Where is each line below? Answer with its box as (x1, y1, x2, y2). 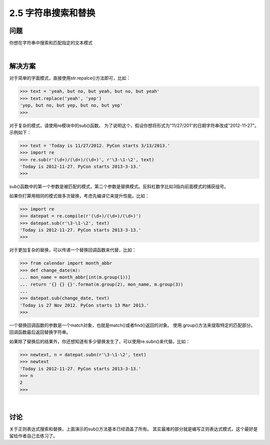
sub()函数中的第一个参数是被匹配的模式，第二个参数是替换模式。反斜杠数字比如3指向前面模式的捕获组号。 (9, 183, 229, 189)
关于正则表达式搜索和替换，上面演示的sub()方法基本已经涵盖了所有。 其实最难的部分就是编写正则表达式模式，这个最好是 (9, 425, 258, 432)
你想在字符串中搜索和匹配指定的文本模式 (9, 40, 92, 46)
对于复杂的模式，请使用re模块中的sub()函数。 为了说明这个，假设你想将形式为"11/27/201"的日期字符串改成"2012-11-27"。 (9, 122, 259, 128)
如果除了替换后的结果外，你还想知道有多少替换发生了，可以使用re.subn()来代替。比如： (9, 338, 190, 344)
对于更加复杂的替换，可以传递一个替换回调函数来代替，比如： (9, 247, 136, 253)
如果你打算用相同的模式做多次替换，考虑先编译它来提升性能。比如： (9, 192, 149, 198)
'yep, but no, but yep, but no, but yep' (19, 102, 123, 108)
